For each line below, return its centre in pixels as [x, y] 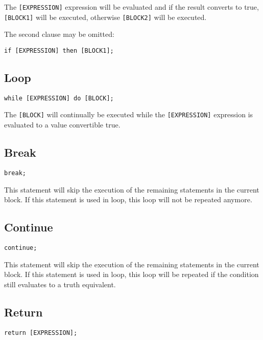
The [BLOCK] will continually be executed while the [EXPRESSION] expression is [129, 114]
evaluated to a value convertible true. [62, 125]
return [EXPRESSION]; [41, 333]
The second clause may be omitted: [59, 34]
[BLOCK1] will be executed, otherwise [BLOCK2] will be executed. [105, 17]
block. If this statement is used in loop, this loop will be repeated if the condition [131, 274]
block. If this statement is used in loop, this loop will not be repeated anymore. [128, 199]
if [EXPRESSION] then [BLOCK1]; [59, 50]
